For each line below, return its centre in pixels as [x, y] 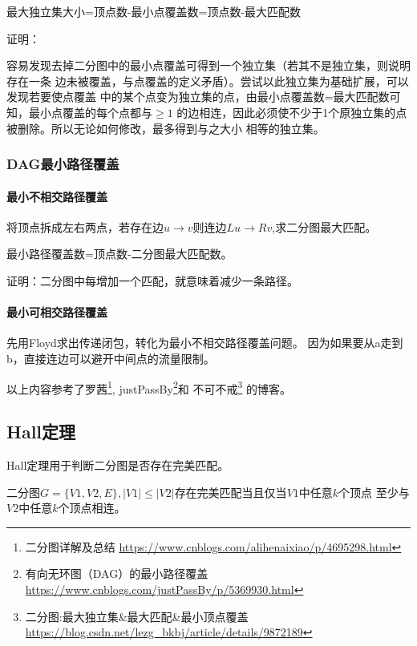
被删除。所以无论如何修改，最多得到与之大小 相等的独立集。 [166, 128]
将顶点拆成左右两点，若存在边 [85, 226]
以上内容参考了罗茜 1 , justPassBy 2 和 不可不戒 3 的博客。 [149, 387]
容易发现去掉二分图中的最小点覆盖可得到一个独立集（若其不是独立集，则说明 [208, 65]
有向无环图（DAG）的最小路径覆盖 [117, 573]
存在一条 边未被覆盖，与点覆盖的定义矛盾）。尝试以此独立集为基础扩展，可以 [208, 81]
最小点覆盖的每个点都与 [90, 112]
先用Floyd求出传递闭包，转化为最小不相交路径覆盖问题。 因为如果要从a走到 [205, 343]
